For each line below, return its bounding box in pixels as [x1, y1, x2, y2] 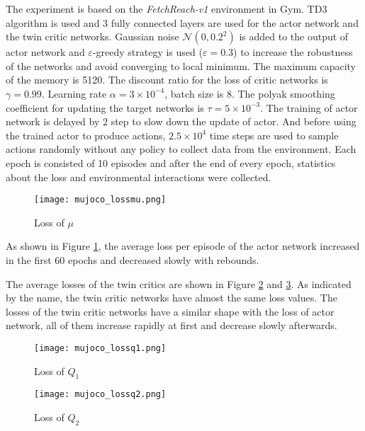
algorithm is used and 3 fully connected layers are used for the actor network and [6, 15, 359, 30]
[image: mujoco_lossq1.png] [34, 343, 167, 353]
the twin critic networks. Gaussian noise [6, 29, 179, 44]
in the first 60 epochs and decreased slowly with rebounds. [6, 252, 259, 267]
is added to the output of [239, 29, 349, 44]
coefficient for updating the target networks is [6, 100, 204, 115]
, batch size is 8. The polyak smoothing [164, 86, 335, 100]
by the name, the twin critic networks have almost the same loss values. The [6, 290, 337, 305]
